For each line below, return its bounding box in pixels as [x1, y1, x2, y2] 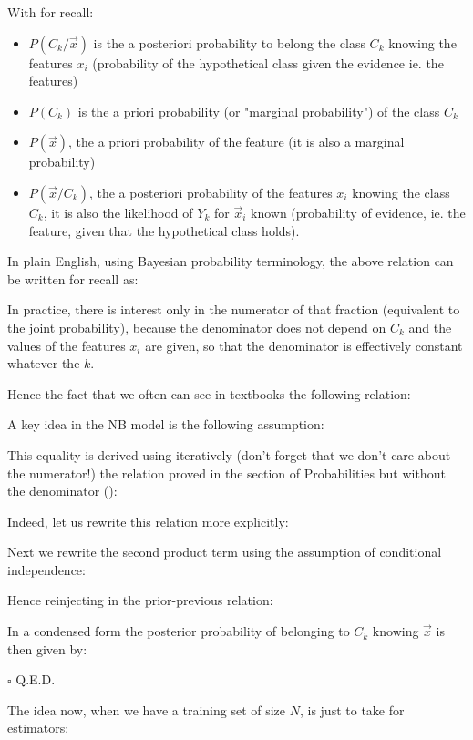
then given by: [7, 639, 87, 658]
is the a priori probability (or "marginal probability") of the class [77, 101, 440, 120]
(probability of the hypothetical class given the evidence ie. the [92, 53, 444, 72]
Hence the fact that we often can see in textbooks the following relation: [7, 384, 411, 403]
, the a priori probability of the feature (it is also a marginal [68, 132, 405, 151]
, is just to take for [299, 700, 405, 719]
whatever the [7, 354, 80, 373]
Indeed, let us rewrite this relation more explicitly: [7, 511, 289, 530]
